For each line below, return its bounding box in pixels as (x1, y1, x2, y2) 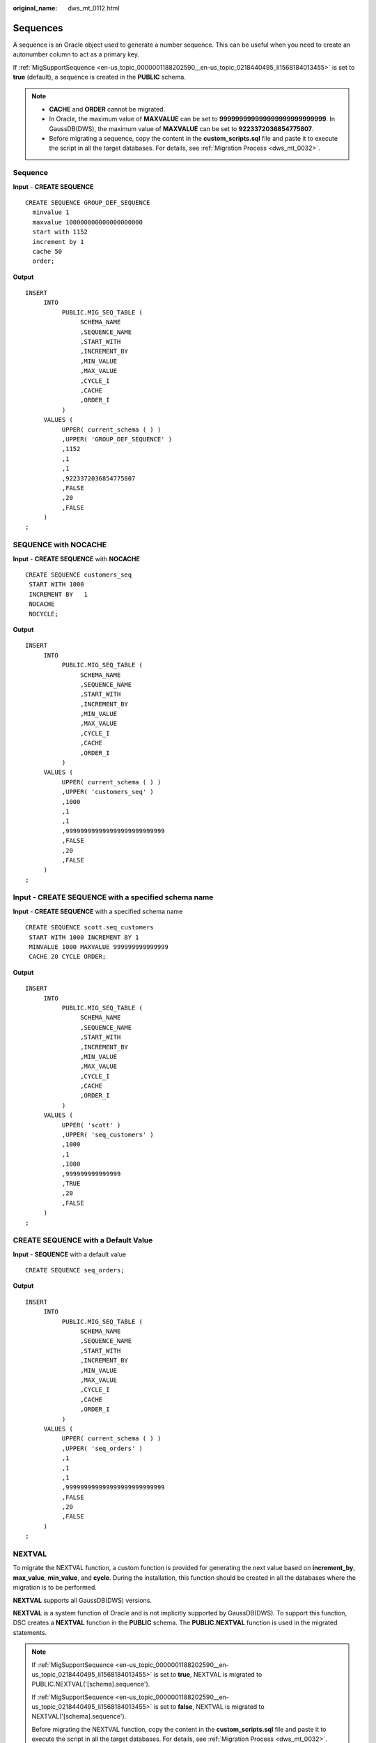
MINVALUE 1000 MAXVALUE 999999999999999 (29, 943, 169, 951)
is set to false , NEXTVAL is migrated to (153, 1703, 265, 1711)
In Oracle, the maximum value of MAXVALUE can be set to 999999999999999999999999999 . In (49, 115, 336, 123)
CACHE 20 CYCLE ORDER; (29, 952, 107, 961)
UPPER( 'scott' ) (61, 1121, 121, 1129)
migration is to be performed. (13, 1583, 97, 1592)
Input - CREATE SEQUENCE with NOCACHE (13, 554, 141, 563)
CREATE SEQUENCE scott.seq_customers (25, 924, 155, 931)
